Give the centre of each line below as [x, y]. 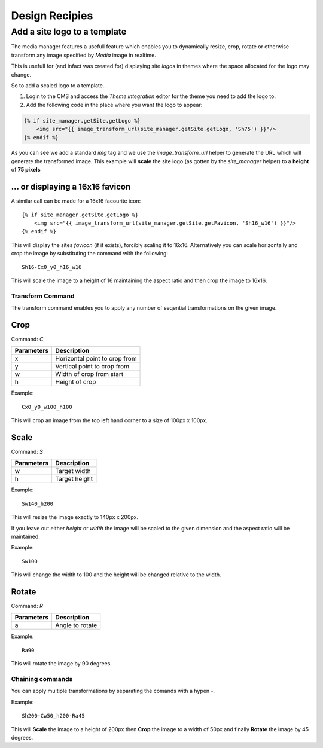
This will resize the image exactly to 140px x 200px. [75, 517]
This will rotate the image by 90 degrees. [61, 664]
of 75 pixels [26, 170]
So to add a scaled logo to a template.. [58, 85]
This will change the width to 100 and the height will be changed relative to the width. [116, 575]
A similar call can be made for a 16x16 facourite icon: [76, 201]
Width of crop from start [89, 374]
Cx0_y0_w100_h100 [47, 407]
